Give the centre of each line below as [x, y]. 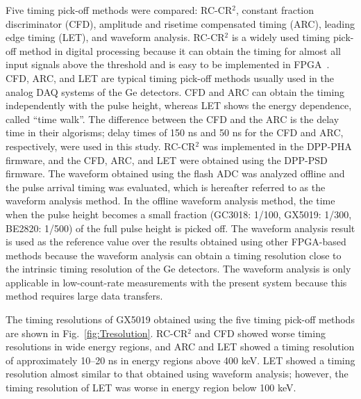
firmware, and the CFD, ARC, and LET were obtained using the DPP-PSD [167, 160]
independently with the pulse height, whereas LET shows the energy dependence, [179, 105]
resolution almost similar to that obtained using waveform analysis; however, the [177, 374]
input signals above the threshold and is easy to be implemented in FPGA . [168, 64]
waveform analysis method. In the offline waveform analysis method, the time [170, 201]
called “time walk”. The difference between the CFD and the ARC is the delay [173, 119]
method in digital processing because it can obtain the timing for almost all [180, 50]
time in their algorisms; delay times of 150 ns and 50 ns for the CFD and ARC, [175, 132]
